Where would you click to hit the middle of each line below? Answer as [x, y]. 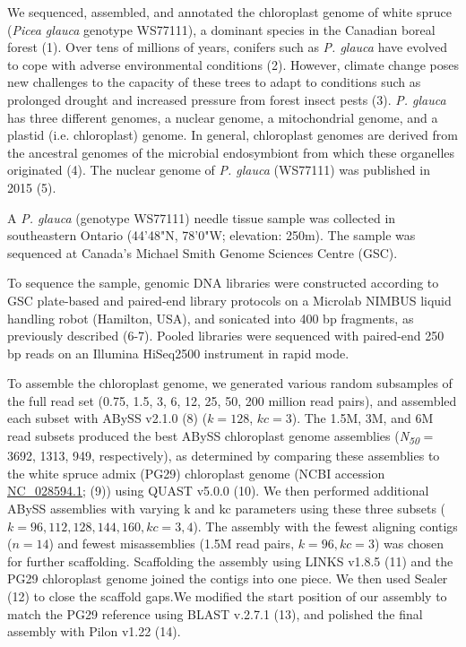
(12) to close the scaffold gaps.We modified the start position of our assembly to [227, 595]
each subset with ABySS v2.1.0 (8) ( [108, 418]
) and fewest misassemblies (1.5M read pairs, [172, 543]
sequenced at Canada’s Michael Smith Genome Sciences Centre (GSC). [203, 252]
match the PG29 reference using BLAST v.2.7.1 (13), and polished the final [215, 613]
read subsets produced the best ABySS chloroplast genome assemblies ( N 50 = [220, 437]
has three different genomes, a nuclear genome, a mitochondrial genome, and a [223, 117]
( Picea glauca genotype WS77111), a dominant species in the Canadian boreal [221, 29]
